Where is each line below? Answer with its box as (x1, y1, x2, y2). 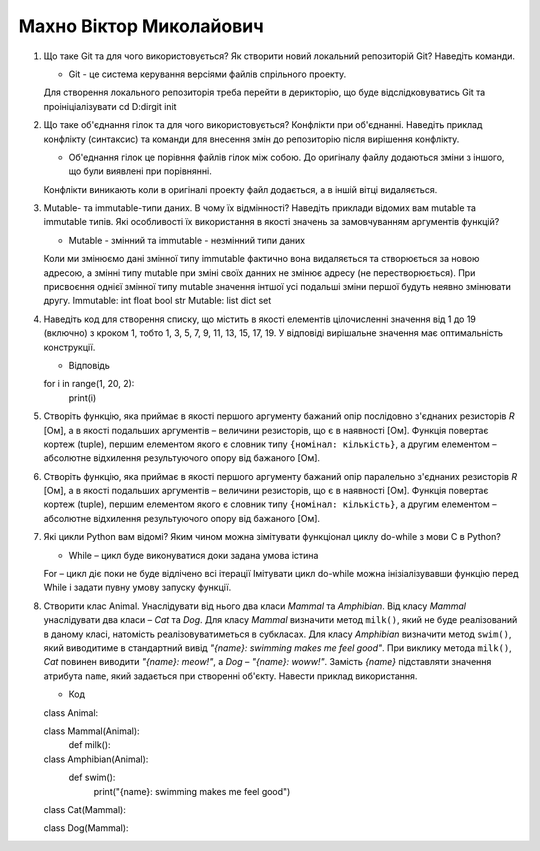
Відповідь (68, 359, 110, 371)
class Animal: (43, 706, 99, 719)
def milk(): (68, 739, 111, 751)
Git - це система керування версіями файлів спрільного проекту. (68, 68, 347, 80)
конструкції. (43, 341, 96, 353)
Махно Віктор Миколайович (18, 15, 264, 37)
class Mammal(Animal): (43, 725, 140, 737)
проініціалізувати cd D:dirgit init (43, 100, 177, 112)
